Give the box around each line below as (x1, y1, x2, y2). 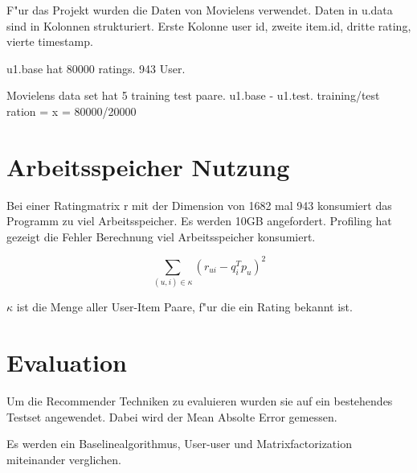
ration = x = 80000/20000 (6, 102, 137, 119)
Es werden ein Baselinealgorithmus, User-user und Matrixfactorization (6, 435, 352, 452)
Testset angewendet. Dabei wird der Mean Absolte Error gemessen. (6, 408, 337, 425)
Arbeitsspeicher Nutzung (6, 150, 290, 183)
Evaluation (6, 346, 127, 379)
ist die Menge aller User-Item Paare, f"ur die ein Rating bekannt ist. (16, 298, 353, 315)
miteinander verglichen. (6, 450, 121, 467)
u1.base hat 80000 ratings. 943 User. (6, 60, 186, 76)
